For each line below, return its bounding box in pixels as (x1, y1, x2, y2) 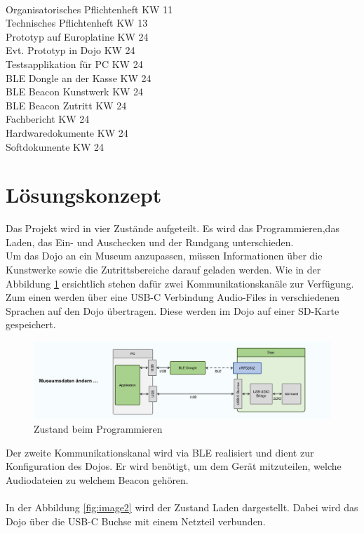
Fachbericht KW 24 (6, 112, 90, 126)
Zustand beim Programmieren (34, 421, 163, 436)
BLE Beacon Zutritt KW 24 (6, 97, 127, 112)
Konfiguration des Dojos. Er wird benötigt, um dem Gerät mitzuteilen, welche (6, 459, 342, 473)
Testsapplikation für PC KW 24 (6, 56, 143, 71)
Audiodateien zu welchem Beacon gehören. (6, 472, 189, 487)
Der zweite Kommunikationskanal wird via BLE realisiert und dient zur (6, 445, 314, 459)
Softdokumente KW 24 (6, 139, 105, 154)
